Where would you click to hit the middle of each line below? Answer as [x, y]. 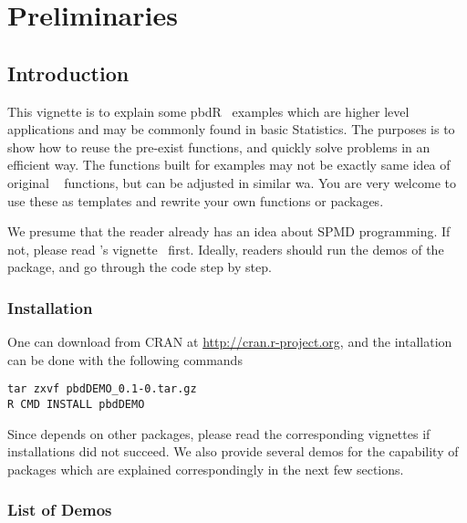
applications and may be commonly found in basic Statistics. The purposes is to [231, 129]
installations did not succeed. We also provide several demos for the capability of [233, 451]
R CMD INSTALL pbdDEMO [76, 404]
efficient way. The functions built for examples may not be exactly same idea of [229, 165]
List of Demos [60, 510]
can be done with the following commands [125, 359]
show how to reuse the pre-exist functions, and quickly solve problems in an [219, 146]
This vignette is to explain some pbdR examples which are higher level [208, 111]
